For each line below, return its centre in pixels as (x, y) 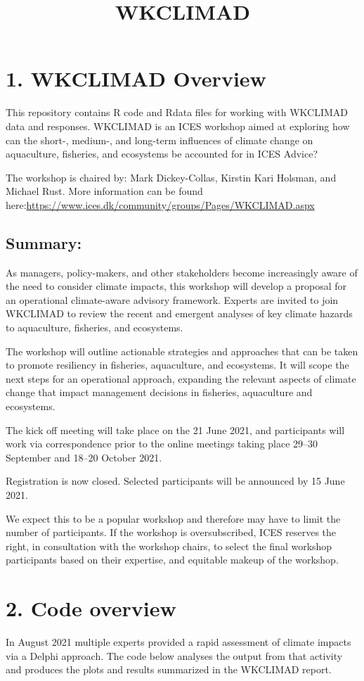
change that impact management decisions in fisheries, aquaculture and (159, 392)
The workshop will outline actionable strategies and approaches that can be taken (182, 351)
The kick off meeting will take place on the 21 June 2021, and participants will (175, 429)
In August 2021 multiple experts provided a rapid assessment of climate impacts (178, 642)
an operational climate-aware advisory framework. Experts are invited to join (172, 299)
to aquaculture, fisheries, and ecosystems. (95, 327)
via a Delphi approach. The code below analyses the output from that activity (174, 655)
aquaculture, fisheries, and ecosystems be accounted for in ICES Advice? (162, 154)
